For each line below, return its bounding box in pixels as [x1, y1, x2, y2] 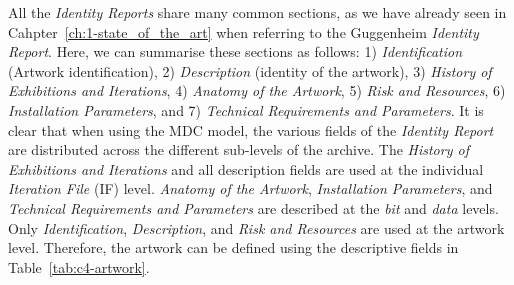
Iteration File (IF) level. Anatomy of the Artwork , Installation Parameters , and [8, 178, 493, 199]
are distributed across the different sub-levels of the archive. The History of [8, 139, 469, 160]
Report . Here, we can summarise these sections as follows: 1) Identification [8, 41, 463, 62]
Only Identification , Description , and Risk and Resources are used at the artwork [8, 217, 505, 238]
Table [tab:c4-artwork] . [8, 256, 150, 277]
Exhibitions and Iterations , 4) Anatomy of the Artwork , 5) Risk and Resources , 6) [8, 80, 506, 101]
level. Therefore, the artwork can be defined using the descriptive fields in [8, 237, 459, 258]
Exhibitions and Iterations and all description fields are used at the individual [8, 158, 484, 179]
